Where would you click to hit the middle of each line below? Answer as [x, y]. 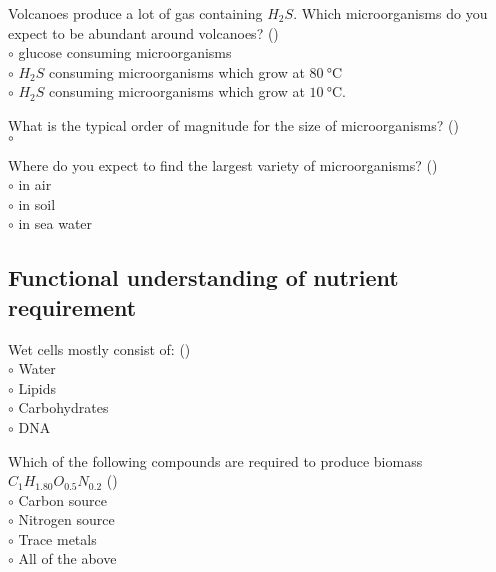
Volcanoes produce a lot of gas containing [135, 13]
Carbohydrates [63, 407]
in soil [37, 203]
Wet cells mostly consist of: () [99, 348]
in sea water [55, 223]
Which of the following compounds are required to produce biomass [215, 460]
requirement [72, 306]
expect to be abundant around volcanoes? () [143, 32]
